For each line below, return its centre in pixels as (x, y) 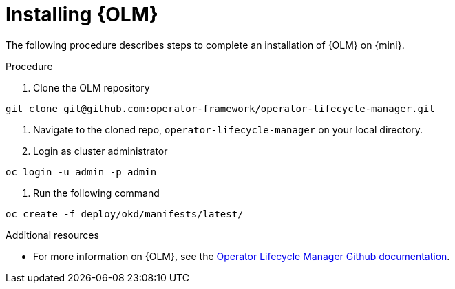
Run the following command (96, 193)
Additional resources (52, 235)
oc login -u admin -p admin (81, 172)
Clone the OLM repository (92, 87)
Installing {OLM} (82, 14)
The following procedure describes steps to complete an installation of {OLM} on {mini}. (205, 45)
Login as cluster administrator (100, 151)
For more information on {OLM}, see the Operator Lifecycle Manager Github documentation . (242, 256)
